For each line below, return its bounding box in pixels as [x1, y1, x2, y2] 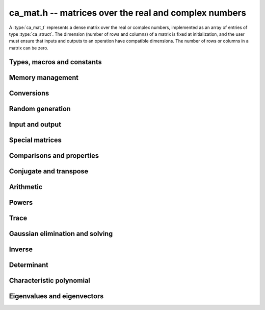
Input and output [9, 120, 61, 128]
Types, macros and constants [9, 58, 102, 66]
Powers [9, 198, 33, 207]
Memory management [9, 73, 79, 82]
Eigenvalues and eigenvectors [9, 292, 104, 300]
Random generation [9, 104, 71, 113]
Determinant [9, 261, 49, 269]
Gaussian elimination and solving [9, 229, 113, 238]
